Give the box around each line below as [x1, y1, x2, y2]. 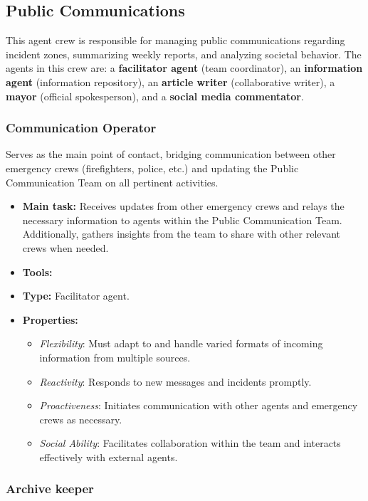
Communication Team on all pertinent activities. [6, 174, 219, 189]
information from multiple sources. [39, 349, 191, 364]
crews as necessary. [39, 411, 122, 426]
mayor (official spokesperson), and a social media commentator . [6, 88, 304, 103]
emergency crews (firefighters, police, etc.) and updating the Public [6, 160, 299, 175]
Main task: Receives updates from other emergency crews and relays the [22, 199, 345, 213]
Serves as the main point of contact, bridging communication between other [6, 147, 336, 162]
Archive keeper [6, 480, 94, 497]
